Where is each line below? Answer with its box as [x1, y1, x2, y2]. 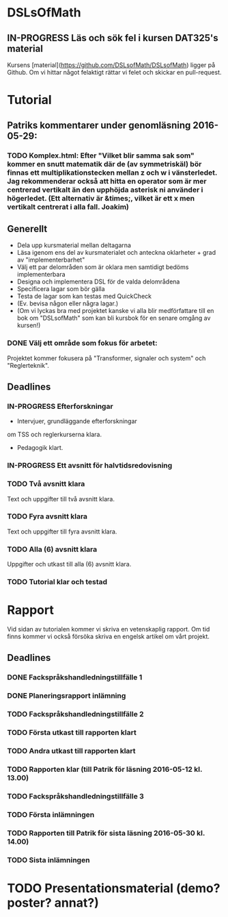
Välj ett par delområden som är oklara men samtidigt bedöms [16, 263, 189, 271]
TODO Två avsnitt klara [7, 479, 85, 489]
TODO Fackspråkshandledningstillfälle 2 [7, 709, 145, 719]
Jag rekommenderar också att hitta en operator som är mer [7, 176, 207, 186]
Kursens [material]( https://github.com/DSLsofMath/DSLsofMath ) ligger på [7, 61, 216, 69]
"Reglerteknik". [7, 361, 50, 369]
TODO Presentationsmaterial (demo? [7, 880, 220, 896]
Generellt [7, 223, 48, 234]
